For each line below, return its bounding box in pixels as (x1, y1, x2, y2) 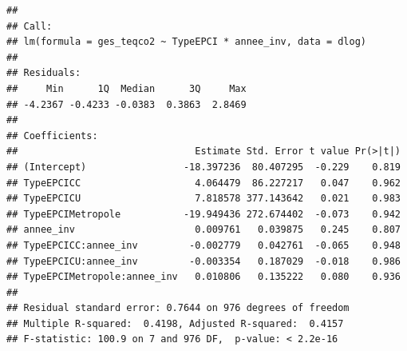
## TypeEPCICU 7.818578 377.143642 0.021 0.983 (6, 193, 401, 205)
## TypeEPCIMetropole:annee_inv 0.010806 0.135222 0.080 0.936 (6, 271, 401, 283)
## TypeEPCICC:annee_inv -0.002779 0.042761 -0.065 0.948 (6, 239, 401, 251)
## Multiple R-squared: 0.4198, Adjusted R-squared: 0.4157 (6, 317, 344, 329)
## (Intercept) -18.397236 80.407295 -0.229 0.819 (6, 161, 401, 173)
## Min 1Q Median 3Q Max (6, 82, 247, 94)
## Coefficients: (6, 130, 98, 142)
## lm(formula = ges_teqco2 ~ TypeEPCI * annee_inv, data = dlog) (6, 36, 367, 48)
